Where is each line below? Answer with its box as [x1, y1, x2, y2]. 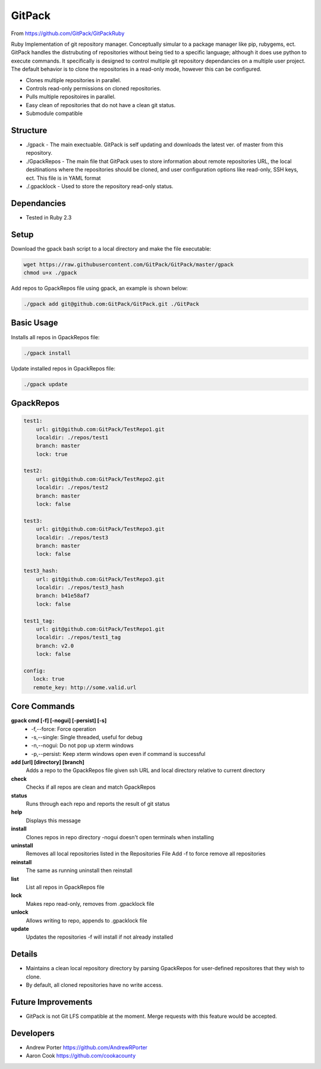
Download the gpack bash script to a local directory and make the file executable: [11, 245, 211, 252]
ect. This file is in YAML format [26, 174, 101, 182]
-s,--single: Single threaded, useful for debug [31, 733, 143, 740]
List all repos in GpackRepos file [26, 883, 105, 890]
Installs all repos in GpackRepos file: [11, 333, 100, 340]
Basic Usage [11, 318, 58, 328]
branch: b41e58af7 [36, 592, 90, 599]
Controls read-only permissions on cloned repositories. [26, 85, 162, 92]
